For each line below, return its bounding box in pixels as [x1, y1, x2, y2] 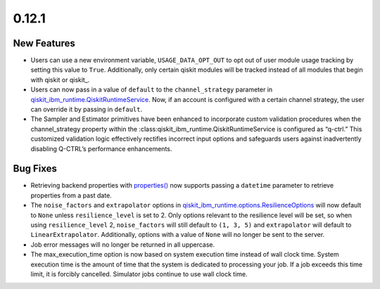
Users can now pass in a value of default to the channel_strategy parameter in [30, 85, 273, 94]
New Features [13, 37, 75, 49]
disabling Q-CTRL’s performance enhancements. [30, 144, 172, 153]
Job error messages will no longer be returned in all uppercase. [30, 240, 215, 249]
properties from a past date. [30, 191, 112, 200]
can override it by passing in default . [30, 105, 143, 114]
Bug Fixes [13, 162, 58, 175]
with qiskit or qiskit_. [30, 75, 90, 84]
